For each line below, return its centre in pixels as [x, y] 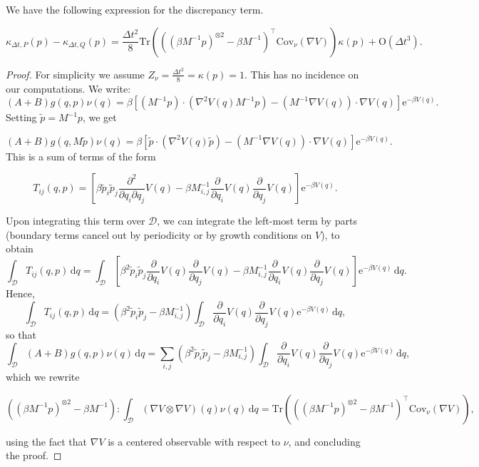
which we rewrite [43, 376]
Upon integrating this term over [76, 221]
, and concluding [324, 441]
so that [21, 334]
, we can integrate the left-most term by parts [257, 221]
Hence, [20, 293]
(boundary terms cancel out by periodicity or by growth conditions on [159, 234]
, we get [99, 117]
